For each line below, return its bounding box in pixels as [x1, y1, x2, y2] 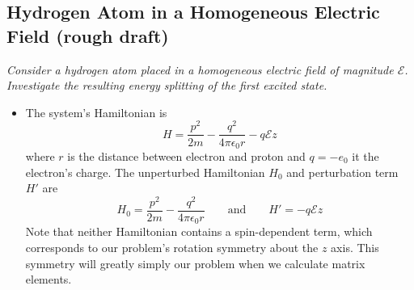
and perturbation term [286, 163, 399, 180]
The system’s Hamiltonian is [25, 103, 167, 120]
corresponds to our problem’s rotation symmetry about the [25, 238, 319, 255]
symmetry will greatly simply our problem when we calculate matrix [25, 254, 365, 271]
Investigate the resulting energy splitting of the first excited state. [6, 77, 327, 94]
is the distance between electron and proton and [67, 147, 306, 164]
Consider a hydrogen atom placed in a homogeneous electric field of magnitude [6, 61, 394, 78]
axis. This [331, 238, 379, 255]
